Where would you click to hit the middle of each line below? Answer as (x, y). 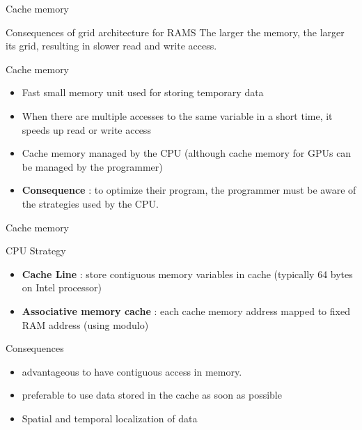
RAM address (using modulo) (85, 324)
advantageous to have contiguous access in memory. (132, 371)
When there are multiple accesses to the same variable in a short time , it (177, 115)
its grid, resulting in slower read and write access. (111, 46)
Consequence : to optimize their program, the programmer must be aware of (189, 190)
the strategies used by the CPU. (90, 203)
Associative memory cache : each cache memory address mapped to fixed (186, 310)
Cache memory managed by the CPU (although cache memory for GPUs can (187, 153)
